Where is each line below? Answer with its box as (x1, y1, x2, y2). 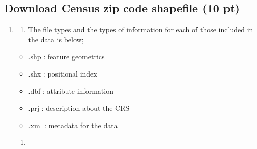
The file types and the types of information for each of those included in (28, 24, 253, 35)
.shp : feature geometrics (28, 51, 105, 62)
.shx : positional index (28, 68, 97, 79)
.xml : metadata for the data (28, 119, 118, 130)
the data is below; (28, 34, 84, 44)
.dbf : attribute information (28, 85, 113, 96)
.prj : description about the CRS (28, 103, 130, 113)
